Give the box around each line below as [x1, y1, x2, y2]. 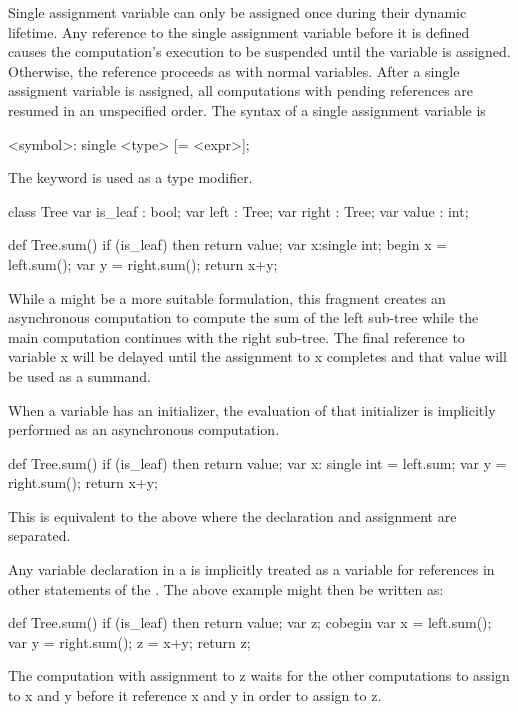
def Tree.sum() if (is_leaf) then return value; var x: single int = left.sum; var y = [8, 452, 507, 473]
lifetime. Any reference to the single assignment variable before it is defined [8, 21, 470, 42]
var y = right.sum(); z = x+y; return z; [8, 631, 251, 652]
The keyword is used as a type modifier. [8, 167, 253, 188]
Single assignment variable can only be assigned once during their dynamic [8, 2, 467, 22]
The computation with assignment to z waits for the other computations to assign [8, 665, 510, 686]
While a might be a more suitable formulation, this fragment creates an [8, 287, 446, 308]
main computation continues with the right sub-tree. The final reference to [8, 326, 465, 347]
